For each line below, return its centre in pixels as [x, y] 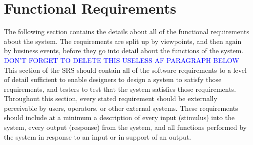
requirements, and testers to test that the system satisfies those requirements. [120, 89]
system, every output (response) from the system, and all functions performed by [125, 127]
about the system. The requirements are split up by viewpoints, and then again [123, 41]
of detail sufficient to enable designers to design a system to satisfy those [113, 79]
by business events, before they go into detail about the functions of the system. [124, 51]
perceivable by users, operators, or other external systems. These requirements [121, 108]
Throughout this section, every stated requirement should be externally [111, 98]
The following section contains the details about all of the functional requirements [127, 31]
